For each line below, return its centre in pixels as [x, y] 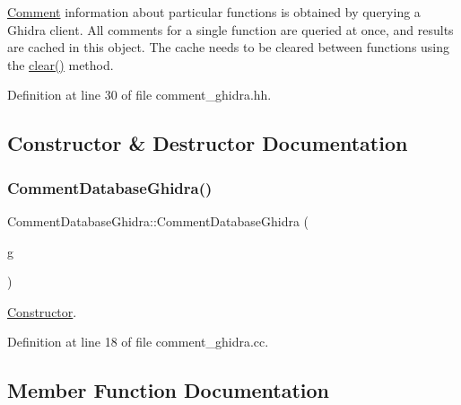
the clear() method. [61, 64]
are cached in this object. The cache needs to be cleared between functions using [229, 47]
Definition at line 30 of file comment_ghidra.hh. [139, 95]
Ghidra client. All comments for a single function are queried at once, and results [230, 29]
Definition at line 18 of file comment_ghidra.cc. [138, 342]
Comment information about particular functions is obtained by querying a [214, 12]
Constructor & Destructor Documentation [208, 143]
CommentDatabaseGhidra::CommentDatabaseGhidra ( [158, 220]
